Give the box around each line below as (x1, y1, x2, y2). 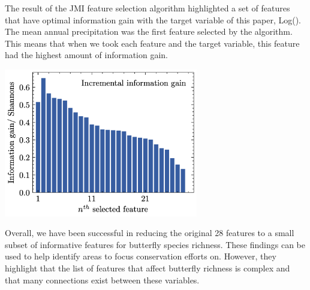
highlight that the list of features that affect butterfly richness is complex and (5, 261, 290, 274)
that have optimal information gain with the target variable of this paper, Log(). (5, 13, 301, 26)
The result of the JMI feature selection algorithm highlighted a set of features (5, 2, 290, 14)
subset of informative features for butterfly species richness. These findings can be (5, 238, 305, 250)
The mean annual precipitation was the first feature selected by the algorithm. (5, 25, 293, 38)
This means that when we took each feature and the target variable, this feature (5, 37, 300, 49)
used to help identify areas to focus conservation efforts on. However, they (5, 250, 276, 262)
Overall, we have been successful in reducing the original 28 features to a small (5, 226, 294, 239)
